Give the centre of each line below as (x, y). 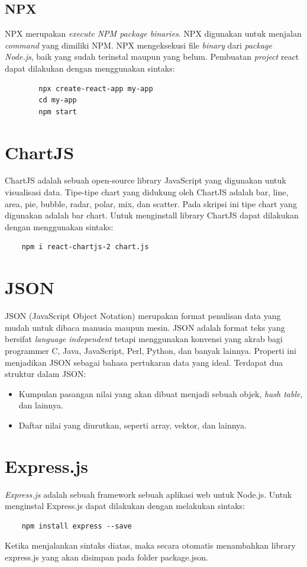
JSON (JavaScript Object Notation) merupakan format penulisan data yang (143, 316)
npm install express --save (77, 526)
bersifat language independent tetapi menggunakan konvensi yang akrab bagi (144, 339)
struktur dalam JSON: (46, 374)
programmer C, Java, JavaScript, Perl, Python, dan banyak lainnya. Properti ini (151, 350)
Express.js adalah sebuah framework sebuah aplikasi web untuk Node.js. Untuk (148, 494)
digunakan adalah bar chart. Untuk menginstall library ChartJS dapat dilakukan (152, 215)
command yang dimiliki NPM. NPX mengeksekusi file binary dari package (138, 45)
